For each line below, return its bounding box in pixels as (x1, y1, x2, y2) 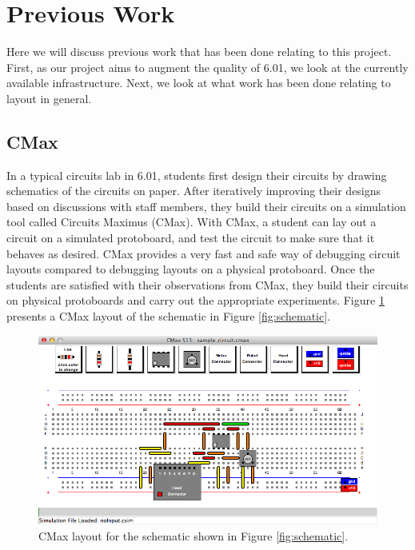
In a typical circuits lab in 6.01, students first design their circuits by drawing (6, 166, 387, 183)
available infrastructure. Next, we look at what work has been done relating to (6, 74, 391, 91)
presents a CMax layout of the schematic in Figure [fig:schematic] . (6, 308, 331, 325)
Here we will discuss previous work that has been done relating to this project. (6, 43, 392, 60)
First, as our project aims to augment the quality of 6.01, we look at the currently (6, 58, 409, 75)
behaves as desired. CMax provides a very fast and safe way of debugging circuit (6, 245, 401, 261)
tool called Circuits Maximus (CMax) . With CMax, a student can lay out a (6, 213, 377, 230)
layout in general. (6, 90, 92, 106)
